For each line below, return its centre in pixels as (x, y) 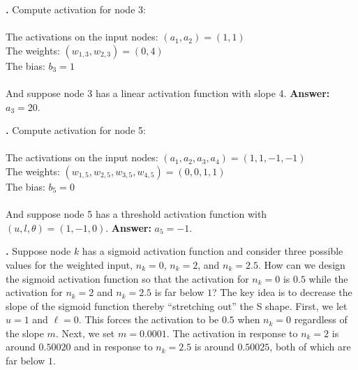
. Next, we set (85, 333)
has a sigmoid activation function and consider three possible (212, 251)
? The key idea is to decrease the (282, 292)
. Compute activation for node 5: (76, 130)
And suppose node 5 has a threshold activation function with (136, 214)
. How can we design (301, 264)
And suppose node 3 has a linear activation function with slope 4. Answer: (168, 92)
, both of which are (310, 347)
